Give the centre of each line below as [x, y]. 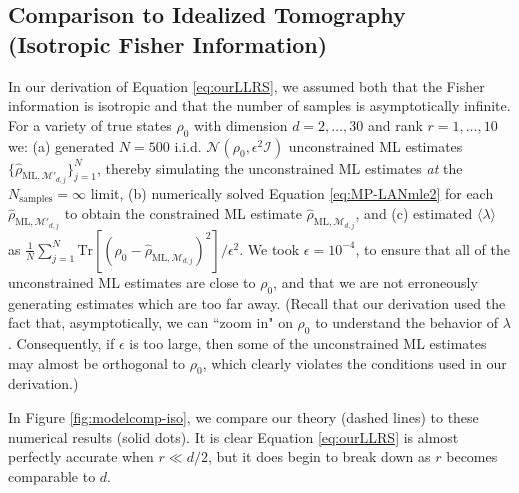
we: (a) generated [61, 145]
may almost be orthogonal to [97, 362]
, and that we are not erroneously [375, 281]
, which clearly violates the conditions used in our [354, 362]
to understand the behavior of [407, 322]
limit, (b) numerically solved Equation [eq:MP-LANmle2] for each [292, 193]
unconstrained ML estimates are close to [132, 281]
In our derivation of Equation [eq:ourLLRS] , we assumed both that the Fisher [246, 85]
